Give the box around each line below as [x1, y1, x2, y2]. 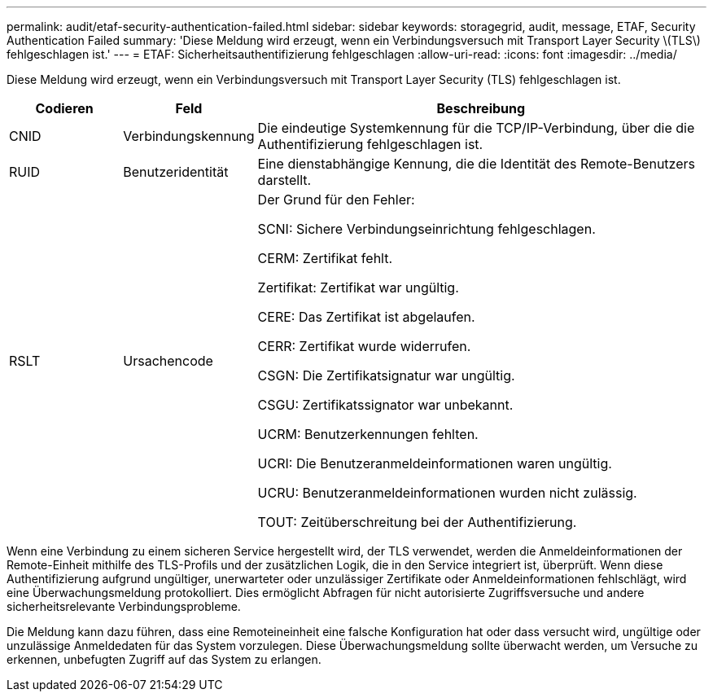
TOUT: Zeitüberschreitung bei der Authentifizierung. [257, 514, 577, 530]
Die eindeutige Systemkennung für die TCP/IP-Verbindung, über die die [257, 120, 695, 136]
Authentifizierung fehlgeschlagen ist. [257, 136, 483, 152]
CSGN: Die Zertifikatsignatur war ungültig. [257, 367, 515, 384]
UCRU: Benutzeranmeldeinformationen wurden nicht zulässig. [257, 485, 637, 501]
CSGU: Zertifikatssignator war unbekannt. [257, 397, 514, 413]
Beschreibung [436, 100, 526, 116]
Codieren [35, 100, 94, 116]
